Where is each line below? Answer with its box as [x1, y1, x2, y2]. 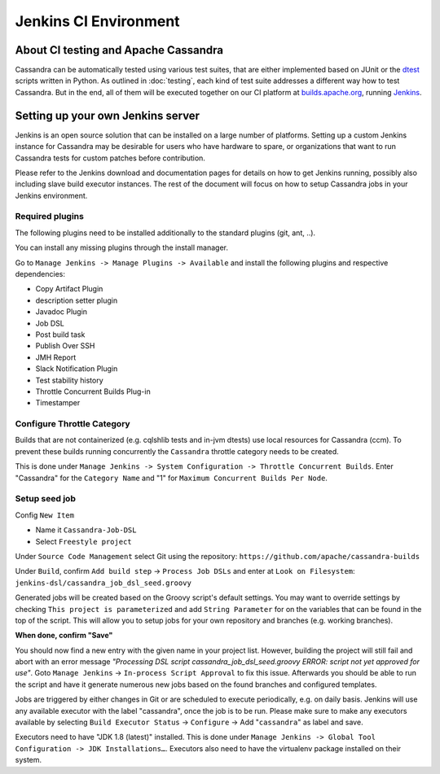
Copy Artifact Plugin [35, 284, 103, 294]
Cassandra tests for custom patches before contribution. [15, 153, 205, 163]
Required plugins [15, 211, 85, 222]
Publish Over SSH [35, 341, 95, 351]
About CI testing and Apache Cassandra [15, 43, 224, 57]
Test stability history [35, 375, 103, 385]
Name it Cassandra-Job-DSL [35, 525, 137, 535]
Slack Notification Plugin [35, 364, 118, 374]
